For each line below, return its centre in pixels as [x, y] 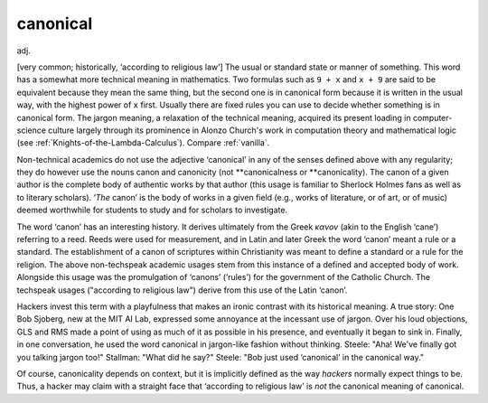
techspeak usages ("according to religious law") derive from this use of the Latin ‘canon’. [182, 290]
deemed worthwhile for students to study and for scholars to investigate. [152, 210]
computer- [432, 117]
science [32, 130]
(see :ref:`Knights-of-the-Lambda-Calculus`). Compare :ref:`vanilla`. [143, 143]
